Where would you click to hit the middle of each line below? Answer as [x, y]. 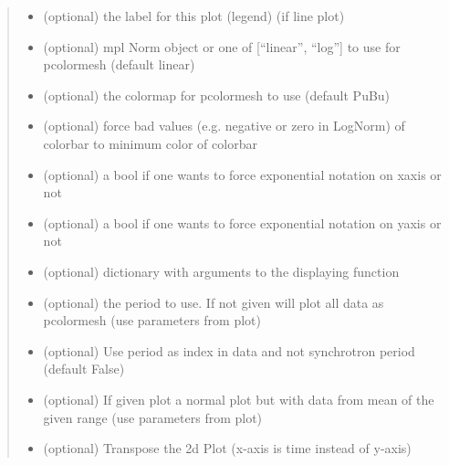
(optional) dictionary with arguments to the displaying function [221, 271]
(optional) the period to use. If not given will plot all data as [214, 302]
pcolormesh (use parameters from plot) [152, 320]
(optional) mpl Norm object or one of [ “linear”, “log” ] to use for [222, 46]
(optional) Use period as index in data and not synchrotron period [229, 350]
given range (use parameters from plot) [153, 417]
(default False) [84, 369]
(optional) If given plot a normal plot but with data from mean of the [239, 399]
